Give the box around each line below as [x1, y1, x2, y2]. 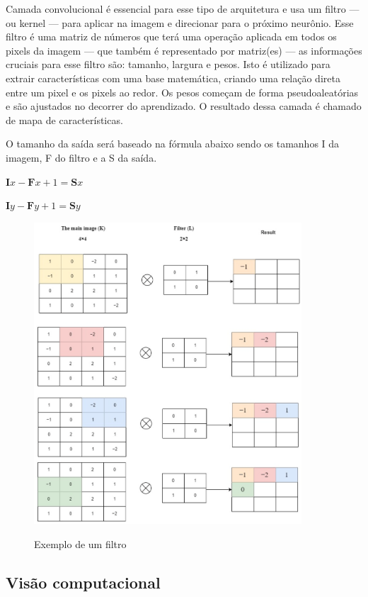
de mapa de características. [6, 112, 123, 127]
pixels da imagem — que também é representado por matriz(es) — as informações [6, 43, 362, 57]
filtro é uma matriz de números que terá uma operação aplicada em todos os [6, 29, 337, 44]
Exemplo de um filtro [34, 537, 127, 552]
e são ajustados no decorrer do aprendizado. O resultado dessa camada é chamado [6, 99, 362, 113]
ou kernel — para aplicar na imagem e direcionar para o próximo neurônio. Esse [6, 15, 354, 30]
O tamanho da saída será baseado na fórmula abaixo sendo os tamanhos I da [6, 136, 340, 151]
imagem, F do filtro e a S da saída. [6, 150, 157, 164]
